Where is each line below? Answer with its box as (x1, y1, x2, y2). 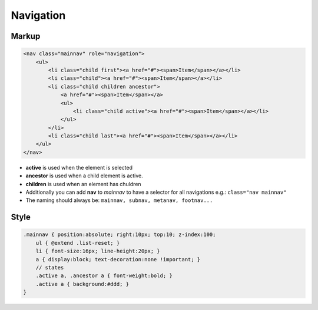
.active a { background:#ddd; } (35, 281, 130, 287)
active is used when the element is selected (25, 164, 132, 171)
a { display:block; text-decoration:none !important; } (35, 256, 201, 262)
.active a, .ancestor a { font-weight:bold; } (35, 272, 173, 279)
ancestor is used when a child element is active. (25, 172, 144, 179)
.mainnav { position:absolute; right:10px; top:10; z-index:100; (23, 231, 216, 238)
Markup (11, 31, 41, 41)
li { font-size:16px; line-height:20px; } (35, 248, 160, 255)
